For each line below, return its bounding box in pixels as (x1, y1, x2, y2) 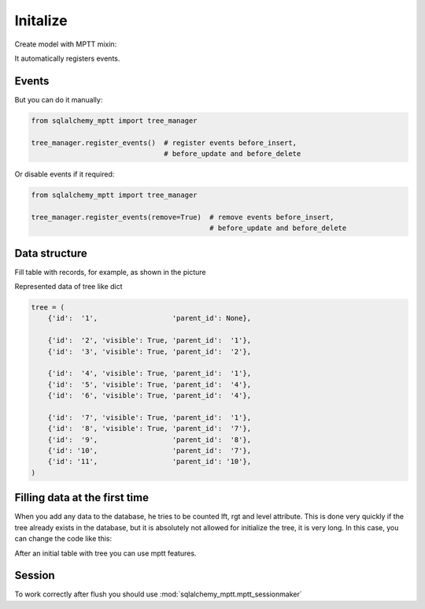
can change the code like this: (14, 534, 113, 544)
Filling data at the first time (14, 491, 150, 504)
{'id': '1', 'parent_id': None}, (47, 314, 252, 323)
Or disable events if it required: (14, 169, 115, 179)
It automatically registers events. (14, 54, 120, 63)
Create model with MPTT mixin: (14, 39, 117, 49)
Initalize (14, 12, 68, 29)
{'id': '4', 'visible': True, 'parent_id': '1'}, (47, 369, 252, 378)
